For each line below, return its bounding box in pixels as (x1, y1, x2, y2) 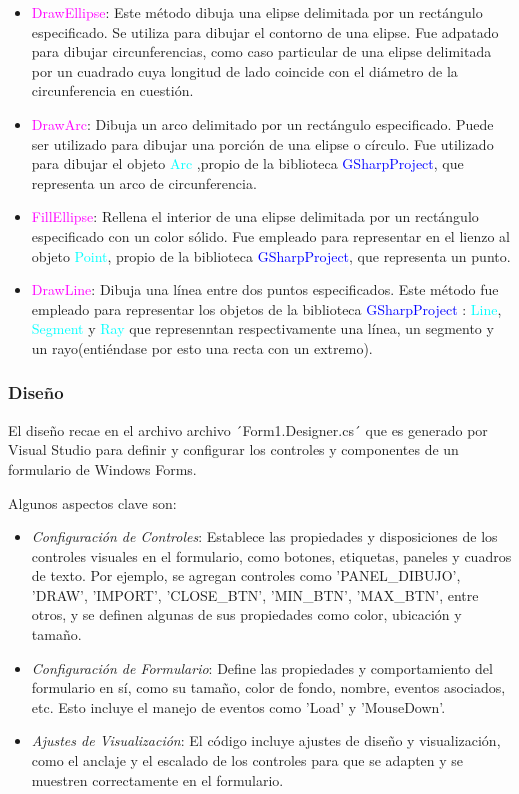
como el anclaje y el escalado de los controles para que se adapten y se (31, 750, 464, 771)
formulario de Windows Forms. (8, 458, 197, 479)
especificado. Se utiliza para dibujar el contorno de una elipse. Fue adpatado (31, 21, 499, 42)
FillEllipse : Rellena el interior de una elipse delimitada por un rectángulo (31, 206, 479, 227)
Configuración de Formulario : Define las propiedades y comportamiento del (31, 657, 493, 678)
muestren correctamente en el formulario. (31, 769, 284, 790)
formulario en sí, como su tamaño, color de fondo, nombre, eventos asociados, (31, 677, 506, 698)
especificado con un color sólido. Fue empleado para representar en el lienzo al (31, 225, 510, 246)
